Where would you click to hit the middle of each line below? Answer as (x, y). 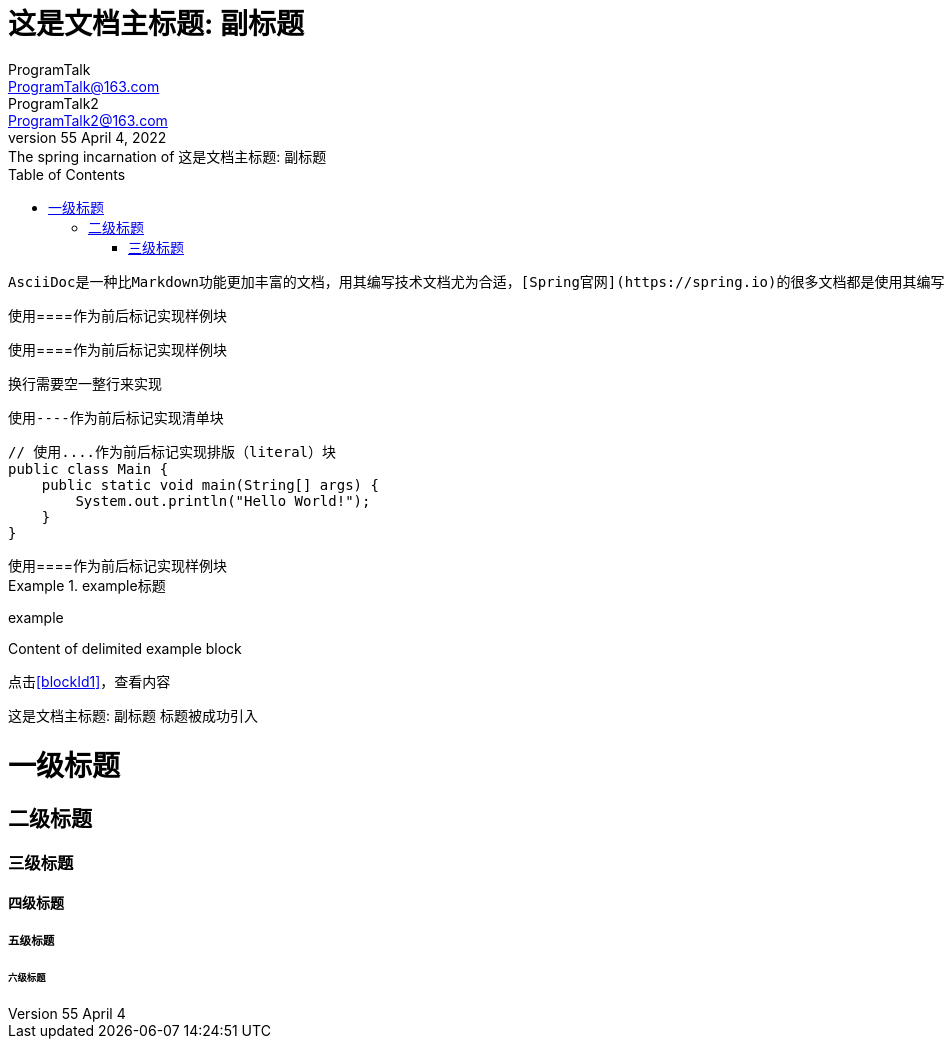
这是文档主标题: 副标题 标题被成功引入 (133, 715)
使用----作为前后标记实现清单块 (116, 417)
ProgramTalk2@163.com (88, 120)
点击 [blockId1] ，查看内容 (89, 681)
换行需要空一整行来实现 (85, 383)
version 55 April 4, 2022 (87, 137)
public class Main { (88, 468)
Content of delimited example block (125, 648)
